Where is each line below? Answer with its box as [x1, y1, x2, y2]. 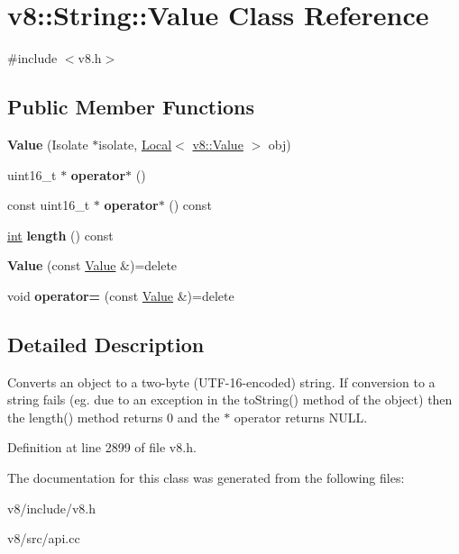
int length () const [7, 225, 114, 244]
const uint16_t [7, 195, 90, 214]
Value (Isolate [7, 134, 88, 153]
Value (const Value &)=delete [7, 256, 178, 275]
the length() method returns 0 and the [7, 407, 220, 426]
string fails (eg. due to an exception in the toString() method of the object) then [7, 390, 453, 409]
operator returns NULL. [234, 407, 368, 426]
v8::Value [192, 134, 243, 153]
